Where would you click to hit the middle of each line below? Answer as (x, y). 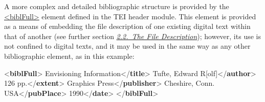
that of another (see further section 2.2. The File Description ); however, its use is (132, 36)
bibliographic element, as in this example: (69, 56)
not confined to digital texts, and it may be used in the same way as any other (127, 46)
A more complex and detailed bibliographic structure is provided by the (117, 6)
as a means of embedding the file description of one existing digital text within (127, 26)
